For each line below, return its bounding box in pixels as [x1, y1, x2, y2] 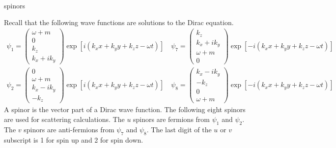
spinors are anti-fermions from [24, 124, 114, 134]
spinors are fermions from [133, 114, 210, 124]
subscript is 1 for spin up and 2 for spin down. [4, 134, 143, 145]
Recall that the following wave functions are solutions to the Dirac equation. [4, 17, 234, 27]
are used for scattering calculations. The [4, 114, 125, 124]
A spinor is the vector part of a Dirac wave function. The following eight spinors [4, 104, 246, 115]
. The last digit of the [146, 124, 212, 134]
